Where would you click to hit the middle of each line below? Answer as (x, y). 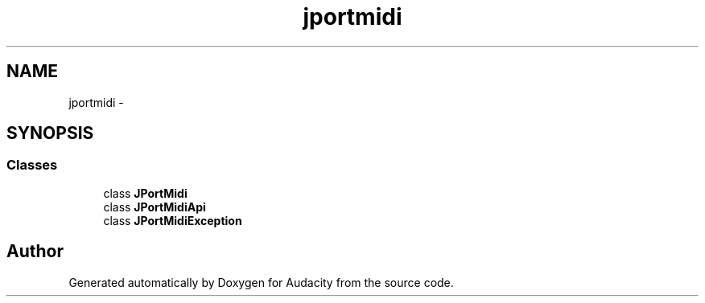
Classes (32, 165)
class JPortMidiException (173, 220)
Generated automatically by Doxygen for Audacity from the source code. (261, 282)
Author (35, 252)
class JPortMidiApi (155, 207)
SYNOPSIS (50, 133)
